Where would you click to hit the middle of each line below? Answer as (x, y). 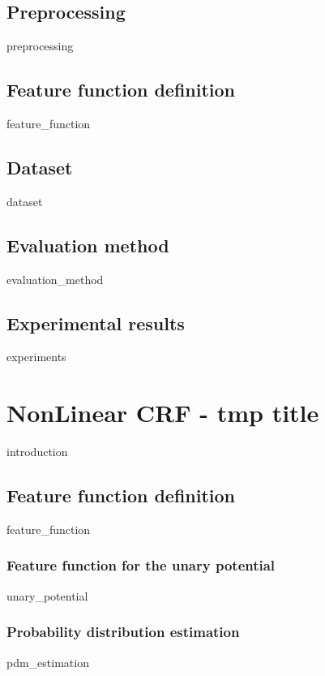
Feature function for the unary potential (141, 565)
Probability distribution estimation (123, 632)
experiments (36, 357)
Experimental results (96, 323)
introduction (37, 452)
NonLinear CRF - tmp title (163, 413)
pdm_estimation (48, 662)
